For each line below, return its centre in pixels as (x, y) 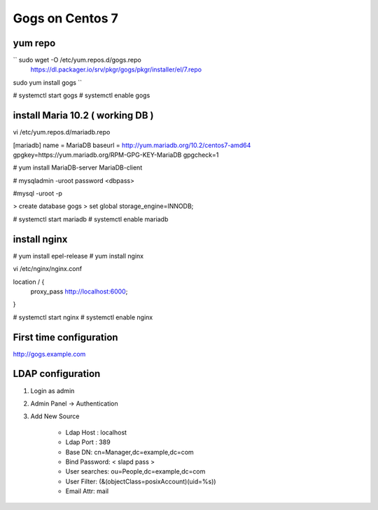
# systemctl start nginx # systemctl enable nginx (83, 317)
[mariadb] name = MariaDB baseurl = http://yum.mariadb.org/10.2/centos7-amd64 (132, 145)
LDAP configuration (57, 374)
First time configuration (65, 337)
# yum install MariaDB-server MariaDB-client (78, 167)
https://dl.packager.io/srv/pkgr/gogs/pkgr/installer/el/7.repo (116, 69)
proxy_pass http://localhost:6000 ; (79, 291)
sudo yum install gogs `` (48, 82)
